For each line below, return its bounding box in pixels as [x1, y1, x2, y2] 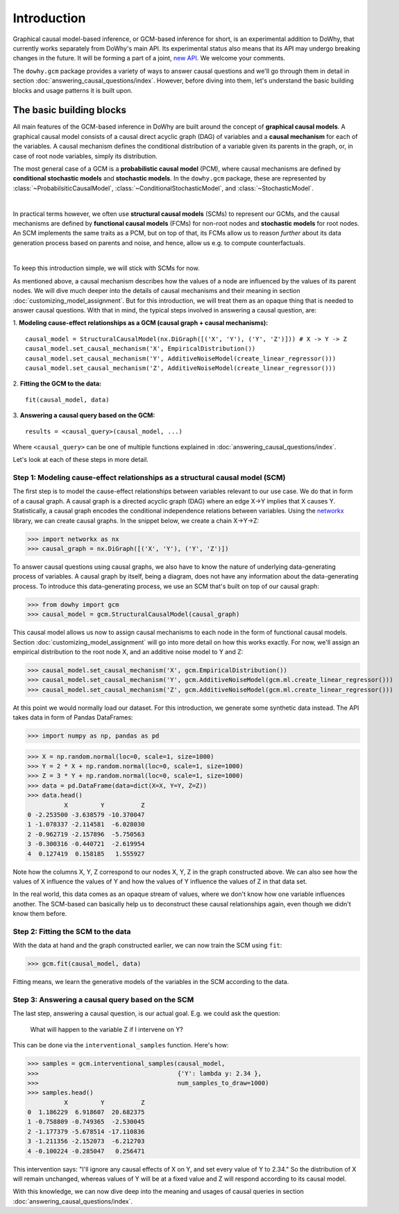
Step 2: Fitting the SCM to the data [12, 926, 131, 936]
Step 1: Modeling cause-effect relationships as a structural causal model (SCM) [12, 473, 286, 483]
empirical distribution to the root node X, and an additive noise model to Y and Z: [12, 647, 244, 656]
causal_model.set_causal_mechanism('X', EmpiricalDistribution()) [25, 344, 256, 353]
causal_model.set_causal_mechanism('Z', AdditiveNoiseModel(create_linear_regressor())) [25, 365, 337, 372]
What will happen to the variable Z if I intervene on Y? [30, 1025, 183, 1033]
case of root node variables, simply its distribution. [12, 151, 158, 160]
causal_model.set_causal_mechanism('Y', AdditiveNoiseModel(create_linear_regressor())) [25, 354, 337, 363]
